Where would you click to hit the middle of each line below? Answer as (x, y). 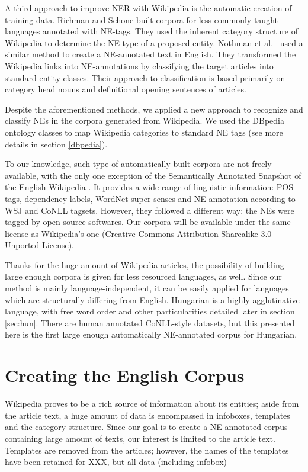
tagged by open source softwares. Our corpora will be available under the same (148, 222)
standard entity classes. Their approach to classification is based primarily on (145, 77)
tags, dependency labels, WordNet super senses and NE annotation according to (150, 198)
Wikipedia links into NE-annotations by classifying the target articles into (139, 65)
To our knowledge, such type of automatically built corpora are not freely (138, 164)
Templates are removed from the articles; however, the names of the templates (147, 450)
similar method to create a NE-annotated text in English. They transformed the (150, 54)
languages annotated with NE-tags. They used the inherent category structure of (151, 31)
